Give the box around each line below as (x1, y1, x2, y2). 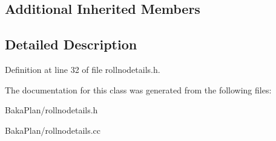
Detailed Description (5, 35, 137, 54)
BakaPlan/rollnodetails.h (5, 104, 98, 116)
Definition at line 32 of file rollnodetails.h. (5, 63, 160, 75)
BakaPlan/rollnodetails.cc (5, 124, 101, 136)
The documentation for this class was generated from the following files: (5, 83, 272, 96)
